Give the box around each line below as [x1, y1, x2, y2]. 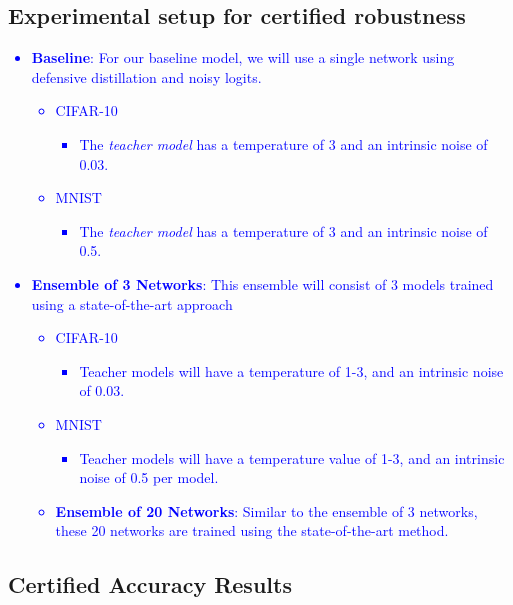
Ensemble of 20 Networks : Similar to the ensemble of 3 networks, [55, 500, 478, 521]
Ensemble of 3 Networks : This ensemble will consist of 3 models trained [31, 273, 494, 294]
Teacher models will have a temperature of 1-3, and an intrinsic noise [79, 360, 504, 381]
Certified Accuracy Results [8, 569, 292, 600]
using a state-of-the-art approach [31, 293, 233, 314]
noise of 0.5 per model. [79, 467, 219, 488]
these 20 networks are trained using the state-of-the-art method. [55, 520, 449, 541]
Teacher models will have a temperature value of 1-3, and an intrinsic [79, 447, 505, 468]
